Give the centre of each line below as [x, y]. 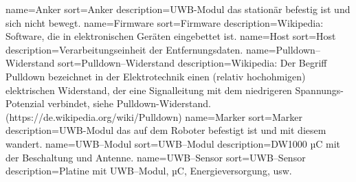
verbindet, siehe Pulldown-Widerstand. [129, 103]
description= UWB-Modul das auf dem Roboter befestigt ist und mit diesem [166, 130]
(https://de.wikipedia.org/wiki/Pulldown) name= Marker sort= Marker [154, 116]
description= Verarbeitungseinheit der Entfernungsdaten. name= [141, 49]
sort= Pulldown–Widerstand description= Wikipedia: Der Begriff [192, 63]
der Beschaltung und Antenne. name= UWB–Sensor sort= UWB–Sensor [156, 157]
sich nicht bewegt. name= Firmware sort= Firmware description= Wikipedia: [165, 22]
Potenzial [25, 103]
